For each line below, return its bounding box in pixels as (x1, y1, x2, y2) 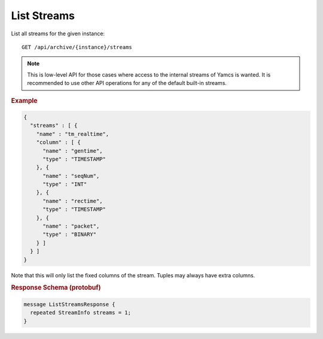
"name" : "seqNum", (42, 172, 100, 179)
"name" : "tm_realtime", (36, 131, 109, 137)
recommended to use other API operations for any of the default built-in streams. (27, 80, 227, 87)
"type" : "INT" (42, 181, 87, 188)
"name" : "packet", (42, 223, 100, 230)
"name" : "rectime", (42, 198, 103, 204)
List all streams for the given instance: (11, 30, 105, 37)
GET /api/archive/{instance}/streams (22, 44, 133, 50)
